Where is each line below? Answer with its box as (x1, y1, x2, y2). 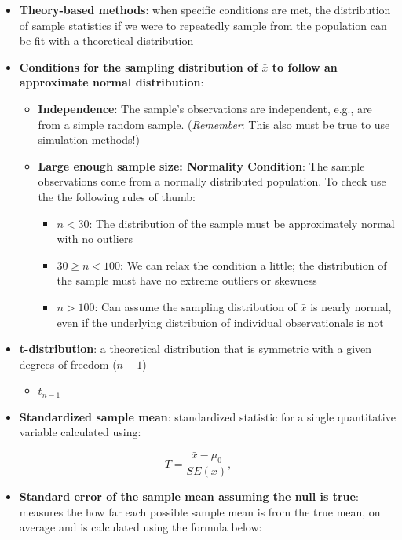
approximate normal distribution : (19, 74, 204, 90)
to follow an (272, 58, 338, 75)
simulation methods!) (38, 131, 140, 148)
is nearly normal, (310, 298, 392, 314)
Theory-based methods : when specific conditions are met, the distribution (19, 2, 391, 17)
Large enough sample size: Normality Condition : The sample (38, 157, 365, 174)
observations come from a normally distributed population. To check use (38, 173, 386, 189)
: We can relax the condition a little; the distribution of (120, 256, 387, 273)
